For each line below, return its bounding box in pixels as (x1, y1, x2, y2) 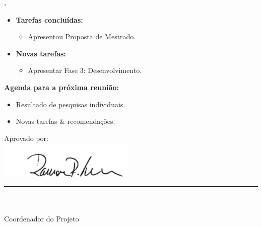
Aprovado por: (4, 132, 48, 143)
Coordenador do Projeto (4, 213, 79, 223)
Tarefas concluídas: (16, 14, 83, 25)
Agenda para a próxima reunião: (4, 82, 119, 92)
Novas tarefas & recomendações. (16, 116, 115, 126)
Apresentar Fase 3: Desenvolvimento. (28, 65, 142, 75)
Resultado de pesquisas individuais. (16, 99, 125, 109)
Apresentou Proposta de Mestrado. (28, 31, 136, 42)
